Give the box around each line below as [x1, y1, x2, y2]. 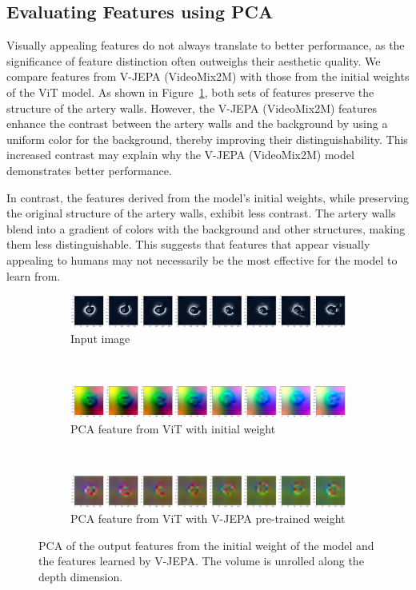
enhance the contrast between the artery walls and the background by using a [6, 115, 388, 132]
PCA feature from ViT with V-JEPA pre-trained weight [70, 510, 346, 527]
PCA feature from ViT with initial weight [70, 420, 276, 437]
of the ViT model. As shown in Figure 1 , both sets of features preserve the [6, 83, 374, 100]
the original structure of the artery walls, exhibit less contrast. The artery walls [6, 205, 396, 221]
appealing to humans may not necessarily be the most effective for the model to [6, 251, 398, 268]
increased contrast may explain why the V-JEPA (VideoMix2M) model [6, 146, 354, 163]
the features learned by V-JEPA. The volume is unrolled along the [38, 552, 364, 569]
